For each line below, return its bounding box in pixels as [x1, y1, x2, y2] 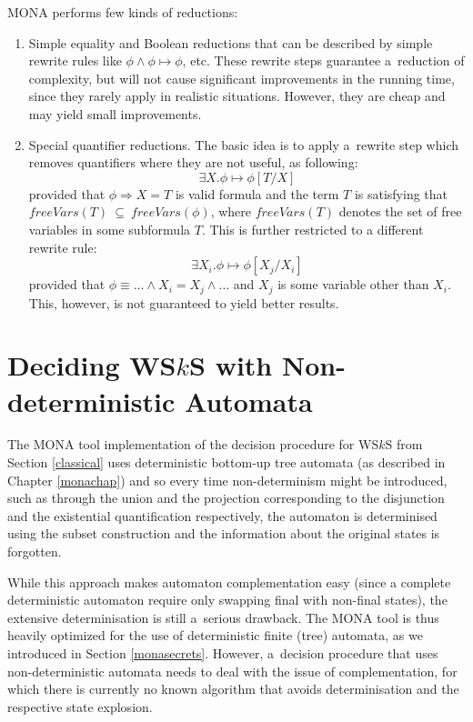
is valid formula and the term [175, 184, 339, 203]
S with [189, 346, 273, 384]
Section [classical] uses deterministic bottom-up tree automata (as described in [7, 453, 446, 472]
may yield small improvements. [28, 104, 202, 123]
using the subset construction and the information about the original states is [7, 524, 440, 543]
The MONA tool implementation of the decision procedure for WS [7, 435, 379, 454]
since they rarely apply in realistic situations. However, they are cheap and [28, 86, 446, 105]
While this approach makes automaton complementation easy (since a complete [7, 572, 451, 591]
